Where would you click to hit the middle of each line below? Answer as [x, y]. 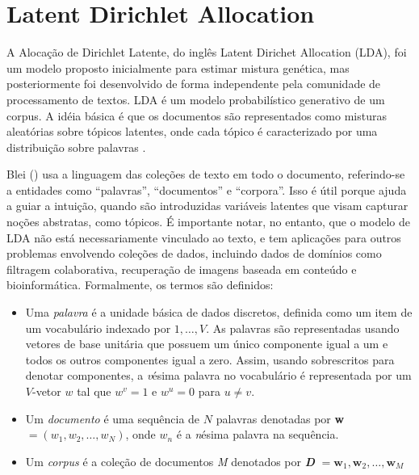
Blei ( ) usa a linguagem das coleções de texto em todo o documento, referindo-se [206, 174]
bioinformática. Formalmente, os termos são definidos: [140, 285]
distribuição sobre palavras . [76, 147]
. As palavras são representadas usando [303, 328]
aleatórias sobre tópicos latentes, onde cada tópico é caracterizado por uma [192, 131]
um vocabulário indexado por [98, 328]
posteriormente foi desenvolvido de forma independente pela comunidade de [194, 84]
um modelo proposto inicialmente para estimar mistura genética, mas [178, 67]
